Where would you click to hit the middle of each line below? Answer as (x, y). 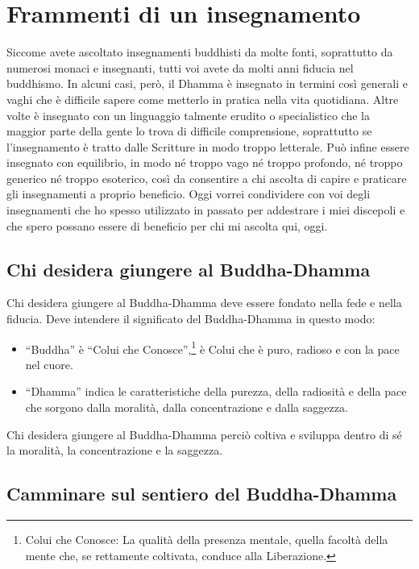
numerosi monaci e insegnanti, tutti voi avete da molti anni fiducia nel (180, 67)
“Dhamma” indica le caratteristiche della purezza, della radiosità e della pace (216, 391)
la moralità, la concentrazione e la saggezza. (115, 450)
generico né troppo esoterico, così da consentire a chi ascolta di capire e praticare (207, 178)
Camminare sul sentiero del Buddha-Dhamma (202, 494)
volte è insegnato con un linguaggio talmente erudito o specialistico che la (188, 115)
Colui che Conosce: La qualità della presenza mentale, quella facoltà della (207, 540)
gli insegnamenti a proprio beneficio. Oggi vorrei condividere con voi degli (189, 194)
